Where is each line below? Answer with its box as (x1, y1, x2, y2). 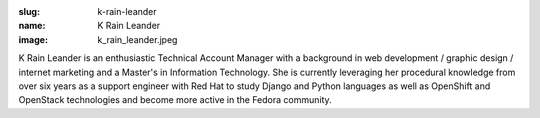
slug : (18, 6, 40, 17)
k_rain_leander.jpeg (97, 33, 178, 45)
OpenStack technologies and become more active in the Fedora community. (18, 94, 332, 106)
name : (18, 20, 46, 32)
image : (18, 33, 49, 45)
